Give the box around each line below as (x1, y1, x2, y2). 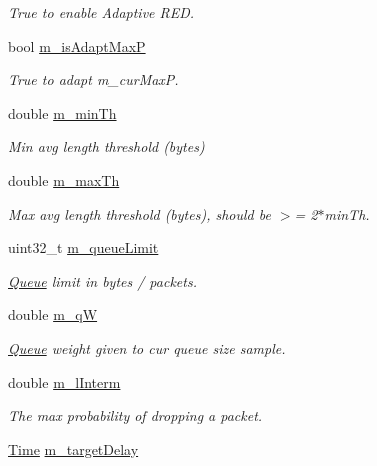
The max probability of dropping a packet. (8, 405, 263, 426)
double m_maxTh (8, 169, 120, 190)
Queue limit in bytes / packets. (8, 270, 197, 291)
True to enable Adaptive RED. (8, 2, 195, 22)
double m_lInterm (8, 371, 121, 392)
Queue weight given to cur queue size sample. (8, 337, 286, 358)
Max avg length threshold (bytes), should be (8, 203, 271, 224)
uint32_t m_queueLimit (8, 237, 159, 258)
